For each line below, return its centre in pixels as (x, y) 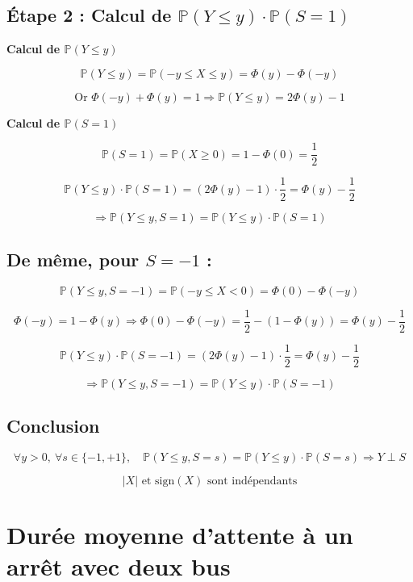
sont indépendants (252, 482)
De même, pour (73, 259)
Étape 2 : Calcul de (89, 15)
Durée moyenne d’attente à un (180, 535)
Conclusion (53, 426)
